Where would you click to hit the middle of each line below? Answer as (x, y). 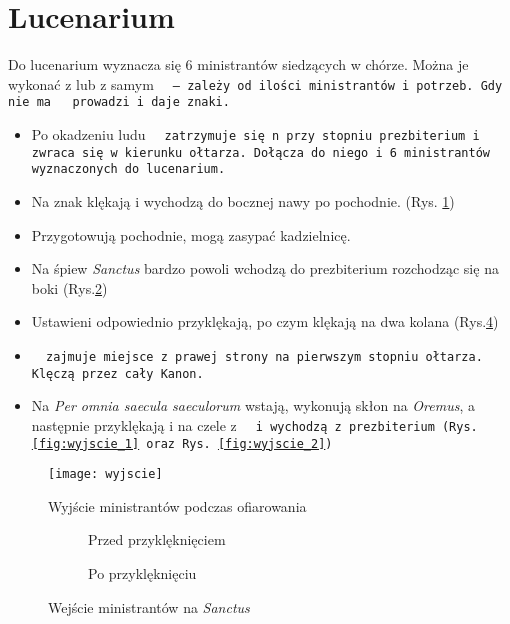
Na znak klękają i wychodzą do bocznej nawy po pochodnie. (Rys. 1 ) (243, 201)
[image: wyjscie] (105, 474)
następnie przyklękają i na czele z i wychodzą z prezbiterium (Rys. (254, 424)
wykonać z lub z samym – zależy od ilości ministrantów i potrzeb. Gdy (255, 83)
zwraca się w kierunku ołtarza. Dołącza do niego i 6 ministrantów (260, 152)
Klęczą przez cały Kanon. (117, 373)
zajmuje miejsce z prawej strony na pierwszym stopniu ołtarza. (264, 356)
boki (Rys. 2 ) (69, 287)
